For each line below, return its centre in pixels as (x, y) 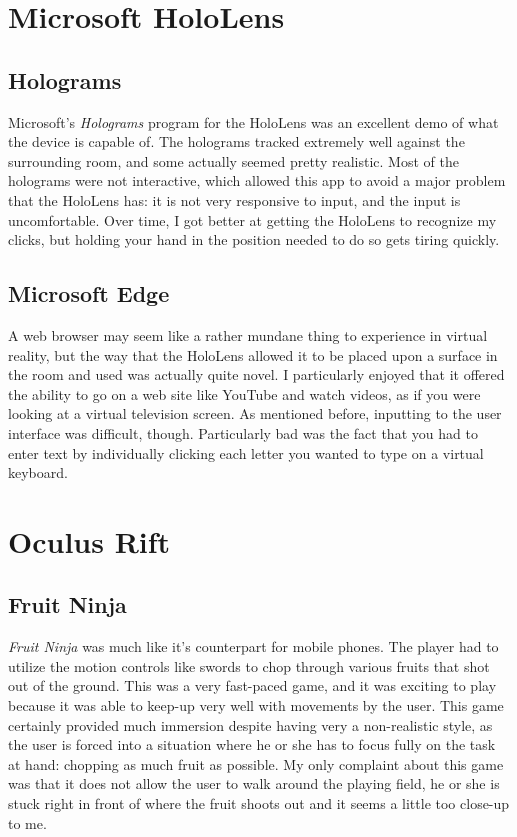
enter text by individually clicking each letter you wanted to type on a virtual (246, 452)
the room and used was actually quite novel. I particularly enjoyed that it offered (256, 374)
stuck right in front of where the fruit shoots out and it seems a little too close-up (259, 803)
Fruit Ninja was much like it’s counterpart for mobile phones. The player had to (253, 646)
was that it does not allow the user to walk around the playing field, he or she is (254, 783)
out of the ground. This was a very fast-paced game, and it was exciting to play (252, 685)
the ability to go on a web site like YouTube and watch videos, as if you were (244, 393)
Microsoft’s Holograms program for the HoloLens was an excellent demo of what (253, 121)
